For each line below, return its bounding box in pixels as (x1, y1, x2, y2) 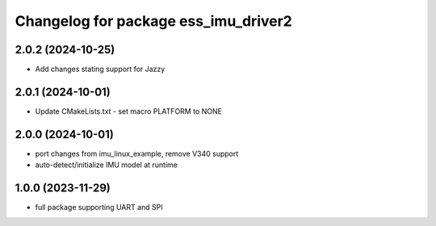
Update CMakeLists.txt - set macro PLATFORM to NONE (35, 106, 222, 116)
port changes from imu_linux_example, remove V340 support (35, 149, 239, 158)
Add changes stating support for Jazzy (35, 65, 166, 74)
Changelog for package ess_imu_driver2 (15, 12, 292, 30)
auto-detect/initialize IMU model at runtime (35, 160, 178, 169)
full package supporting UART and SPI (35, 203, 163, 212)
